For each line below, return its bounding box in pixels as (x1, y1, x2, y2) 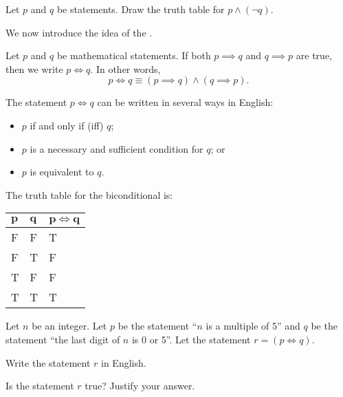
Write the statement (5, 355, 91, 369)
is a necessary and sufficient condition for (30, 141, 203, 155)
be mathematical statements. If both (56, 48, 211, 63)
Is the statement (5, 378, 74, 393)
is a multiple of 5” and (206, 319, 300, 333)
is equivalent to (30, 164, 94, 179)
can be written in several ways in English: (97, 95, 274, 109)
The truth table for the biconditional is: (5, 187, 173, 202)
